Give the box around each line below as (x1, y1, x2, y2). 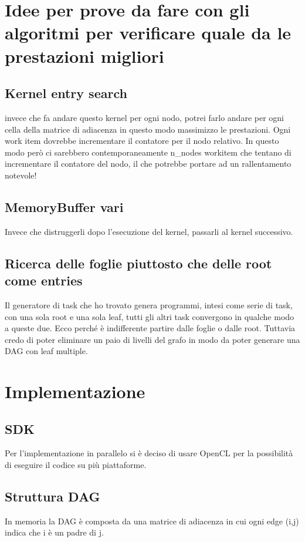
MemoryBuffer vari (5, 197, 124, 216)
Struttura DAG (5, 487, 100, 506)
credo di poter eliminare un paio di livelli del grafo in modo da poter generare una (5, 333, 300, 345)
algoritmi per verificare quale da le (5, 21, 292, 45)
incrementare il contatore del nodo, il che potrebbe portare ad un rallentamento (5, 157, 292, 170)
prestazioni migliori (5, 43, 164, 68)
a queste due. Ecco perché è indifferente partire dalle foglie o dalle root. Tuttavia (5, 322, 296, 334)
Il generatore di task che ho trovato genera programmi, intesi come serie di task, (5, 298, 293, 311)
